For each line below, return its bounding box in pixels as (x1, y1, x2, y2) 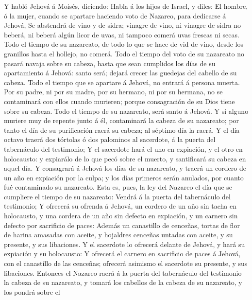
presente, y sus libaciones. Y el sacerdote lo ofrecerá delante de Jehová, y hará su (4, 239, 245, 249)
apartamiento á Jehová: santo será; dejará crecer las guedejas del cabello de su (4, 68, 237, 78)
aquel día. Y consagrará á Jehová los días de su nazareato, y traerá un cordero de (4, 163, 246, 173)
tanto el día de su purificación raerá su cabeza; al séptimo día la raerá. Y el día (4, 124, 240, 135)
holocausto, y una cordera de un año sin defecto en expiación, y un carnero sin (4, 211, 238, 221)
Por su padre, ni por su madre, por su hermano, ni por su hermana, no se (4, 87, 223, 97)
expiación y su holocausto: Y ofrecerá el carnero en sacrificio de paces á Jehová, (4, 248, 241, 259)
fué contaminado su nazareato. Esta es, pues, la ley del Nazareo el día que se (4, 182, 232, 192)
